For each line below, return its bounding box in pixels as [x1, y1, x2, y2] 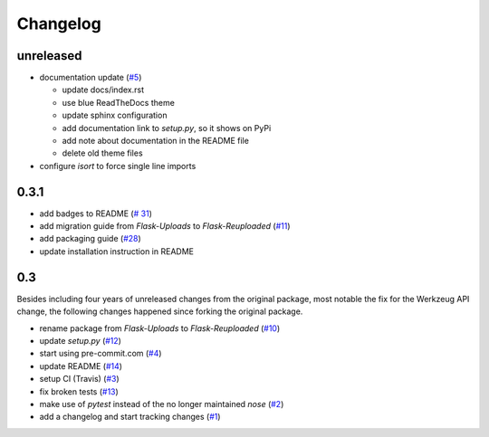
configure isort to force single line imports [39, 160, 197, 171]
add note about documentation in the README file [62, 136, 249, 147]
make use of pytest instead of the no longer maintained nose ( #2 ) [39, 398, 284, 409]
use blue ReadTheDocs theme [62, 97, 176, 108]
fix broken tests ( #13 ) [39, 385, 120, 397]
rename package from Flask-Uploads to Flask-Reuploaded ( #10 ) [39, 322, 281, 334]
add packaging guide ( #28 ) [39, 233, 142, 244]
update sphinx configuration [62, 109, 168, 121]
